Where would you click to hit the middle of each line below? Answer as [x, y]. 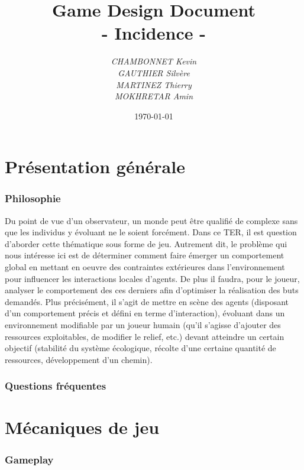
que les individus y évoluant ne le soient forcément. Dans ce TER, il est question [151, 232]
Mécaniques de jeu [82, 427]
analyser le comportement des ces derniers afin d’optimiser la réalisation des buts [152, 290]
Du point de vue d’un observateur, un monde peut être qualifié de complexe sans [151, 220]
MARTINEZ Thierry [154, 84]
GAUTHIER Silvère [154, 72]
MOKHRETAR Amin [154, 96]
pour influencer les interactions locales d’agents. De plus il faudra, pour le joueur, [152, 278]
